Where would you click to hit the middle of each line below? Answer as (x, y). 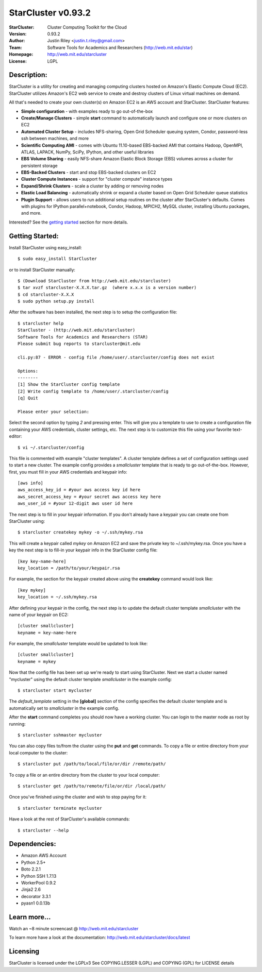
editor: (16, 436)
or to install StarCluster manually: (42, 270)
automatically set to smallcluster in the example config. (64, 708)
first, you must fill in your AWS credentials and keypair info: (68, 472)
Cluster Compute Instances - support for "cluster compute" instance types (97, 179)
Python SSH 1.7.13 (39, 876)
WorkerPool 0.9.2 (39, 883)
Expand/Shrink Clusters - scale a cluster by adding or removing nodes (92, 186)
